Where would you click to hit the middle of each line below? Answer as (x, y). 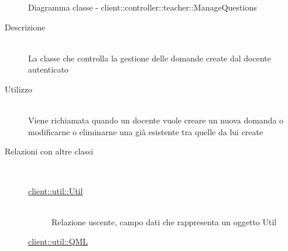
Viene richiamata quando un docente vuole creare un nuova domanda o (156, 120)
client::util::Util (56, 190)
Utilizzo (19, 89)
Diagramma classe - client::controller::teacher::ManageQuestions (143, 7)
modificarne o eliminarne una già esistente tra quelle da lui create (146, 131)
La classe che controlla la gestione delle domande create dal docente (150, 58)
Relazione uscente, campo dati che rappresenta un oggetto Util (164, 221)
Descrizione (25, 27)
